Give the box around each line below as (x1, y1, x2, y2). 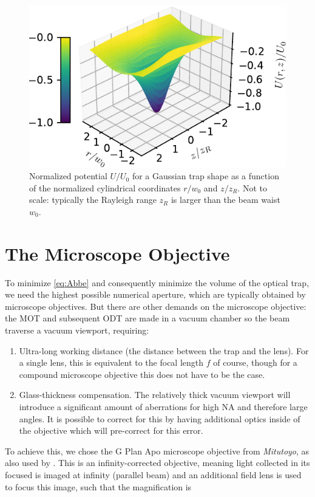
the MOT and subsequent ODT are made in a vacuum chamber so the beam (5, 312, 290, 324)
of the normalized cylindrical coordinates (29, 181, 181, 194)
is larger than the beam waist (171, 193, 280, 206)
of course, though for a (213, 356, 297, 369)
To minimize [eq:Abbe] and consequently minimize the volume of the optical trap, (5, 276, 310, 289)
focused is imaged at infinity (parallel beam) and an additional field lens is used (5, 468, 302, 481)
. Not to (237, 181, 267, 194)
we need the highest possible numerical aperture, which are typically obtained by (5, 288, 306, 301)
